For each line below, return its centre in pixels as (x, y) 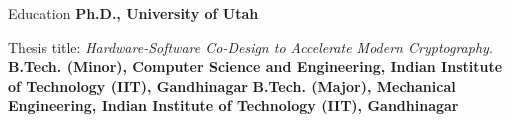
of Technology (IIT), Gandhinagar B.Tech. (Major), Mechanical (232, 85)
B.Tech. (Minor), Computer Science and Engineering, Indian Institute (255, 66)
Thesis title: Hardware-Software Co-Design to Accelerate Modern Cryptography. (251, 46)
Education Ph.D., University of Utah (133, 13)
